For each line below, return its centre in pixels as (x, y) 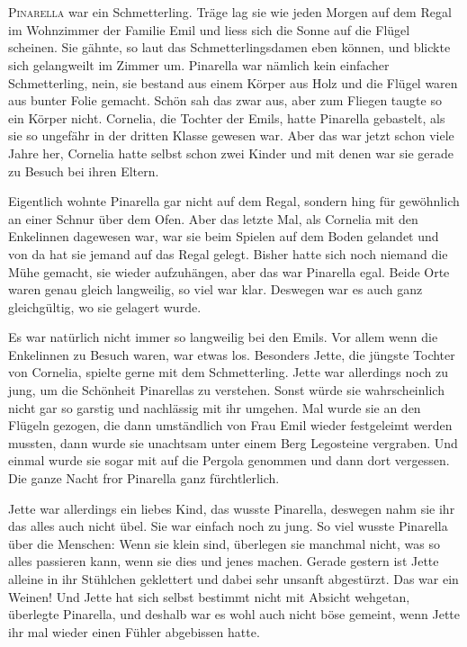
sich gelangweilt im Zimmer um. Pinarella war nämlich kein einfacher (199, 64)
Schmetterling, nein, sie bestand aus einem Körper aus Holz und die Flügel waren (233, 82)
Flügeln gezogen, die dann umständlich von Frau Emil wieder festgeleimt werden (230, 425)
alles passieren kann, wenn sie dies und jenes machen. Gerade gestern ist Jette (224, 561)
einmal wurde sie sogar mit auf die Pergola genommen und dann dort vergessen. (229, 460)
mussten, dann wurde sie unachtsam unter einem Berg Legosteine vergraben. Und (233, 442)
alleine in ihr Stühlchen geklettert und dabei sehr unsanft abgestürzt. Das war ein (233, 579)
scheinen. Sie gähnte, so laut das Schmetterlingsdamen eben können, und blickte (229, 47)
